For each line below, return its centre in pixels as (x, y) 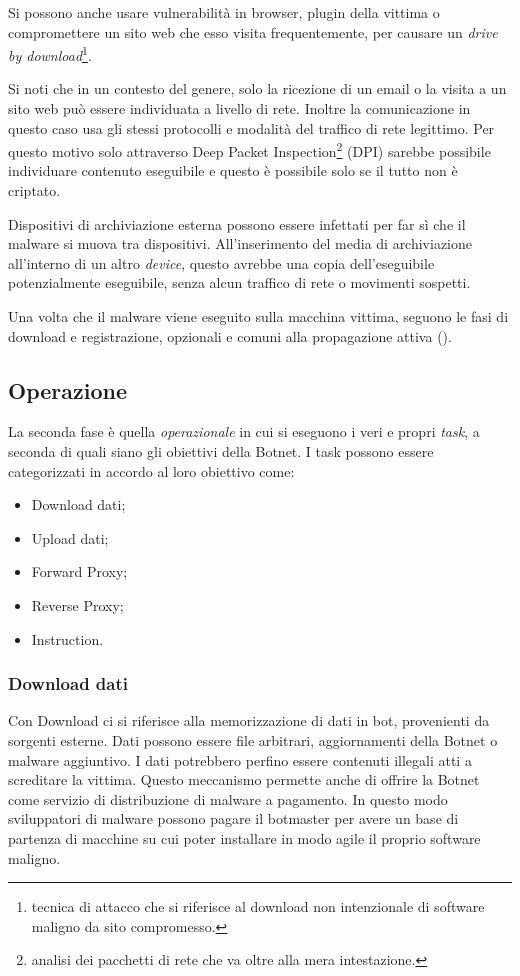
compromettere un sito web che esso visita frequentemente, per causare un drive (253, 31)
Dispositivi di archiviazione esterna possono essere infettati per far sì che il (237, 223)
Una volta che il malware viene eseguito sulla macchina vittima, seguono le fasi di (258, 316)
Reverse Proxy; (77, 604)
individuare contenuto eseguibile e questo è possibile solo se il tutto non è (233, 170)
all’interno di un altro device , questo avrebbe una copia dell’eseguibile (221, 262)
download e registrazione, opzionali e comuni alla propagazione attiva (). (230, 335)
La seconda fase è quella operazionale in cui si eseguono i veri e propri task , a (244, 431)
